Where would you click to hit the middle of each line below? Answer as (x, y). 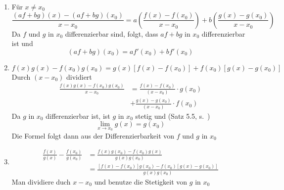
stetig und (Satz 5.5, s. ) (173, 116)
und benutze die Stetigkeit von (141, 181)
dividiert (79, 76)
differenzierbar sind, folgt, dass (112, 33)
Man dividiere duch (41, 181)
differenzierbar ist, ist (78, 116)
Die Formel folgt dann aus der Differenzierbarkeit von (93, 135)
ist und (22, 43)
